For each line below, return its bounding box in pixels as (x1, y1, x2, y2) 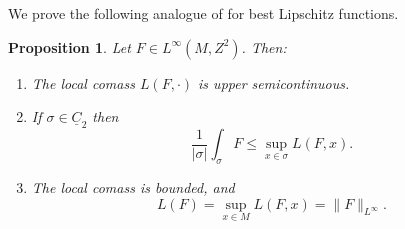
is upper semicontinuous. (198, 72, 350, 93)
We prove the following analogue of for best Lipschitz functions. (8, 3, 399, 23)
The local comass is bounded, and (31, 177, 235, 197)
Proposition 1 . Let (8, 36, 131, 57)
